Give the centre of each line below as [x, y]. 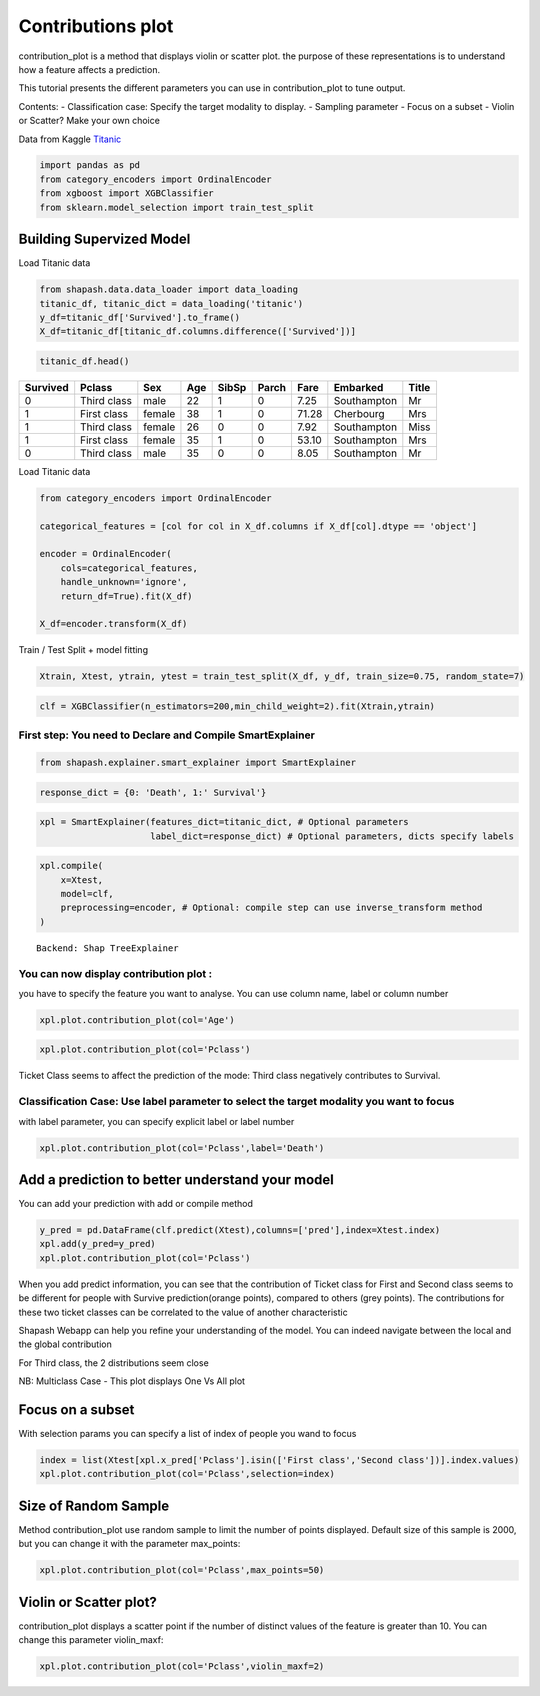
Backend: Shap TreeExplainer [107, 948]
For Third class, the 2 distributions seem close [113, 1362]
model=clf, [87, 893]
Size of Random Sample [94, 1505]
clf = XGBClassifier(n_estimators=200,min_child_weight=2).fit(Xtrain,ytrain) [237, 706]
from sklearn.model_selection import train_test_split [176, 207]
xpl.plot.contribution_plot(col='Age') [137, 1019]
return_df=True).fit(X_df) [127, 596]
